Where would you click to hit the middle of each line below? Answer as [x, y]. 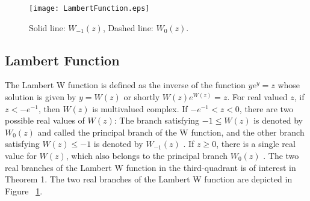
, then [49, 108]
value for [21, 156]
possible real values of [45, 120]
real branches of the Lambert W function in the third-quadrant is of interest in [150, 167]
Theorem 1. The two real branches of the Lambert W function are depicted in [149, 179]
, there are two [266, 108]
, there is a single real [256, 144]
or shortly [142, 97]
